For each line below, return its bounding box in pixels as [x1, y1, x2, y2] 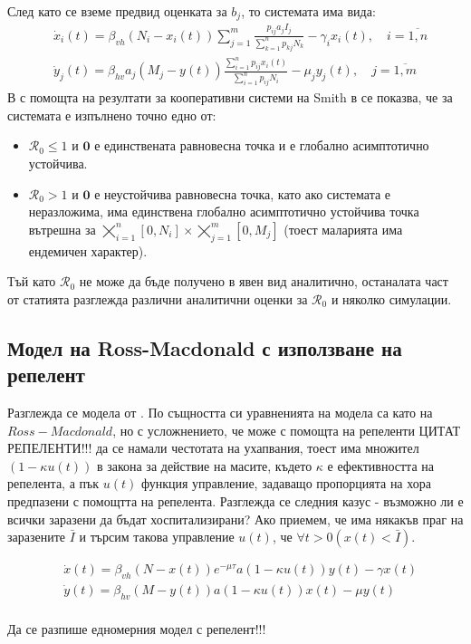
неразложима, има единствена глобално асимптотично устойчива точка [28, 202, 419, 221]
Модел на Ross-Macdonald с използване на [7, 333, 402, 361]
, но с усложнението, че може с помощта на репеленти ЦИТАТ [112, 420, 461, 439]
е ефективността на [327, 456, 434, 475]
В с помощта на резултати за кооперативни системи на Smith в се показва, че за [7, 88, 453, 107]
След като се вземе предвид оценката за [7, 2, 227, 20]
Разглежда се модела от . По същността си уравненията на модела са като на [7, 403, 433, 421]
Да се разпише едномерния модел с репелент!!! [7, 619, 266, 638]
